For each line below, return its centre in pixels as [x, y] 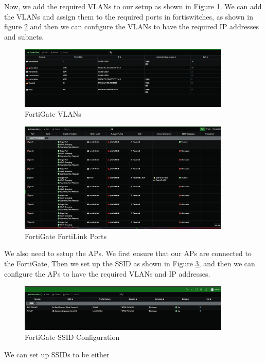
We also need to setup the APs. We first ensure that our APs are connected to [128, 253]
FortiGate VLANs [53, 114]
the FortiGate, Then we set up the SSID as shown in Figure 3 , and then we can [130, 264]
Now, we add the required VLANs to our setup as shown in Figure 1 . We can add [133, 6]
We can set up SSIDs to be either [57, 354]
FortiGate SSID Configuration [72, 337]
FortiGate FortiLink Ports [66, 236]
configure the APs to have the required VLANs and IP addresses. [107, 273]
